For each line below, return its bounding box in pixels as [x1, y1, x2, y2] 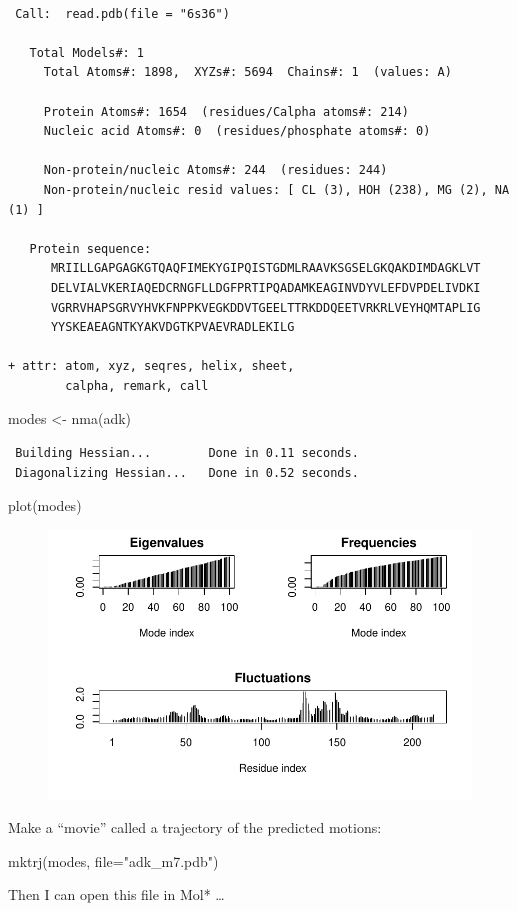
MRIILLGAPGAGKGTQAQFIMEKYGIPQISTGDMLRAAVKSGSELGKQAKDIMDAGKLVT [50, 261, 481, 276]
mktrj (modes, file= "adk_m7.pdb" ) [8, 850, 219, 871]
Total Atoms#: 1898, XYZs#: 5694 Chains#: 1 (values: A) [43, 65, 452, 80]
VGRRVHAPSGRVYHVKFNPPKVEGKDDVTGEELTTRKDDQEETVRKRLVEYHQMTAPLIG [50, 300, 481, 315]
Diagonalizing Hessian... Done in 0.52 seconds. [15, 465, 359, 480]
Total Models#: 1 [29, 45, 145, 60]
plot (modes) [8, 495, 82, 516]
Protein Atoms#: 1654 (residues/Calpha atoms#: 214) [43, 104, 409, 119]
